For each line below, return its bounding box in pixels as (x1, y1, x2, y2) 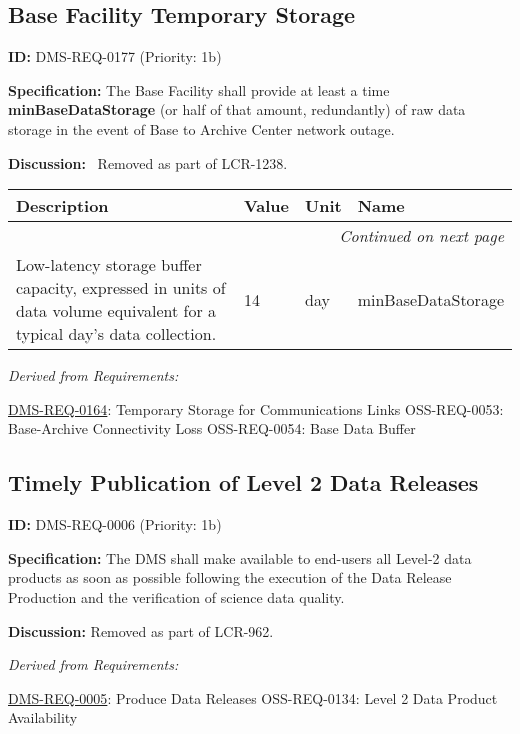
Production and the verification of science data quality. (8, 586, 345, 607)
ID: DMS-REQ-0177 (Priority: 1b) (8, 46, 222, 67)
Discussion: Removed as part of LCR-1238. (8, 152, 288, 173)
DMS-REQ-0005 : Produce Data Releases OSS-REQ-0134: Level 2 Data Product (8, 687, 498, 708)
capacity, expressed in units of (16, 276, 226, 300)
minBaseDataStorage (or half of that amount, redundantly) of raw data (8, 99, 466, 120)
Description (16, 194, 109, 218)
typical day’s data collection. (16, 322, 217, 346)
